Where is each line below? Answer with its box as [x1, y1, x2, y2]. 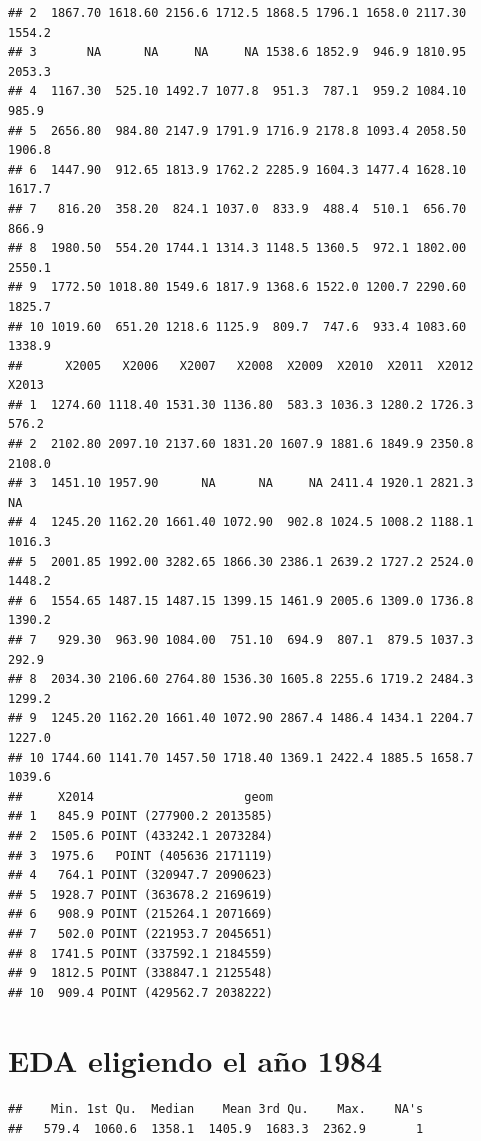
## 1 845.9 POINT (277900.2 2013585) [8, 809, 273, 824]
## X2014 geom [8, 789, 273, 804]
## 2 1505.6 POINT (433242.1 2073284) [8, 828, 273, 843]
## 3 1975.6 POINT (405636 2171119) [8, 848, 273, 863]
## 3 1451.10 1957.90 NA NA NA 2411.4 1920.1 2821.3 [8, 476, 474, 491]
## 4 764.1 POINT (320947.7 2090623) [8, 868, 273, 883]
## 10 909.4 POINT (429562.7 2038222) [8, 985, 273, 1000]
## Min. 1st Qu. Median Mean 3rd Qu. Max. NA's [8, 1102, 424, 1117]
